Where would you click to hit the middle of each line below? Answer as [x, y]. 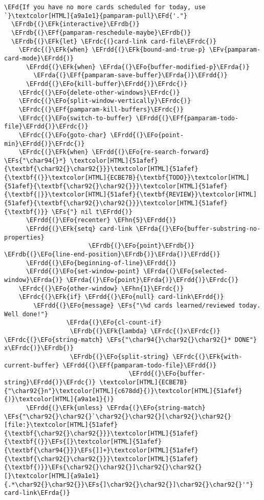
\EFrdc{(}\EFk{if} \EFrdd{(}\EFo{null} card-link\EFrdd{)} [121, 297]
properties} [24, 237]
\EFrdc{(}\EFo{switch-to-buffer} [75, 118]
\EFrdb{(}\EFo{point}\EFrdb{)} [141, 246]
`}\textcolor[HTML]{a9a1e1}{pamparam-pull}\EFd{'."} [96, 16]
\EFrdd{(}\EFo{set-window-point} [83, 271]
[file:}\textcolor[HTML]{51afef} [61, 425]
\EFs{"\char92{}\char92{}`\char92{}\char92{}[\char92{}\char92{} [118, 416]
